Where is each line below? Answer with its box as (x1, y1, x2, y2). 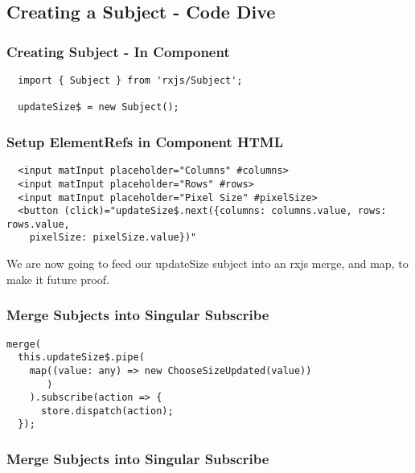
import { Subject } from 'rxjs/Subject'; (18, 75, 243, 86)
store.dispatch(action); (40, 405, 174, 417)
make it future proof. (6, 270, 110, 287)
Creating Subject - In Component (6, 41, 230, 61)
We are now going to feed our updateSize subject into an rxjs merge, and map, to (6, 255, 409, 272)
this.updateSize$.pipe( (18, 352, 145, 364)
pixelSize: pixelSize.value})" (29, 232, 197, 244)
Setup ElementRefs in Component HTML (6, 131, 284, 151)
